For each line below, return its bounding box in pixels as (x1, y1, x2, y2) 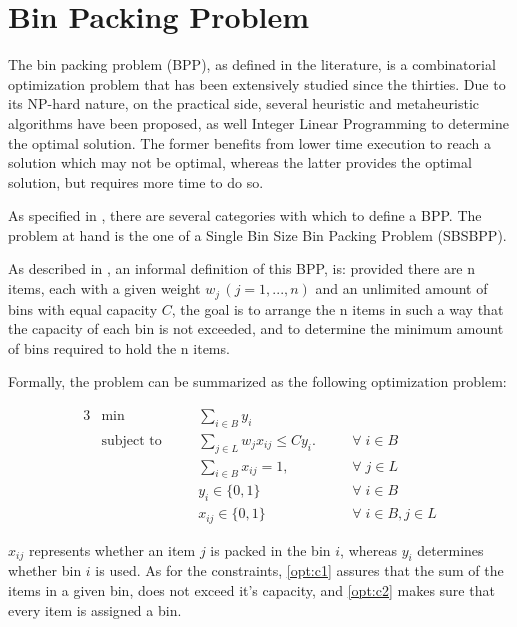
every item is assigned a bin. (8, 599, 182, 620)
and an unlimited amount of (315, 278, 488, 299)
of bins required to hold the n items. (8, 337, 230, 358)
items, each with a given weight (8, 278, 201, 299)
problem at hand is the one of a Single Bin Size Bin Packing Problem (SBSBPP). (8, 224, 507, 245)
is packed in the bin (210, 539, 331, 560)
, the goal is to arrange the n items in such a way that (171, 298, 504, 319)
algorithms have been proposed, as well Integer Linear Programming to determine (8, 112, 509, 133)
